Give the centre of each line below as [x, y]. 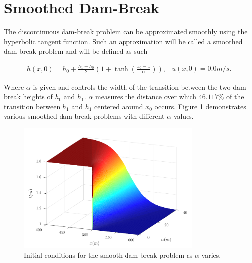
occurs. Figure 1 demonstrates [200, 106]
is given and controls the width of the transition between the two [132, 87]
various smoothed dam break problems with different [84, 116]
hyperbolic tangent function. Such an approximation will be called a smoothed [123, 41]
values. [184, 116]
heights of [38, 97]
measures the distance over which [146, 97]
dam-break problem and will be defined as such [76, 51]
